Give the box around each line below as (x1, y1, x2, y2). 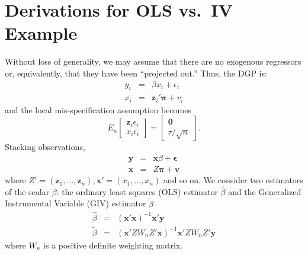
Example (5, 21, 78, 45)
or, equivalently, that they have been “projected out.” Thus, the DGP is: (5, 66, 267, 79)
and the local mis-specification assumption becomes (5, 103, 191, 116)
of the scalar (5, 185, 50, 197)
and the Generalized (228, 185, 301, 197)
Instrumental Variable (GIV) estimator (5, 197, 146, 209)
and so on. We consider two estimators (163, 174, 303, 186)
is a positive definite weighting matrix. (43, 238, 183, 251)
